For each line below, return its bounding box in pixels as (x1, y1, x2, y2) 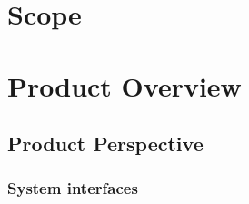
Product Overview (7, 66, 242, 104)
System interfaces (7, 177, 138, 199)
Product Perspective (7, 129, 204, 158)
